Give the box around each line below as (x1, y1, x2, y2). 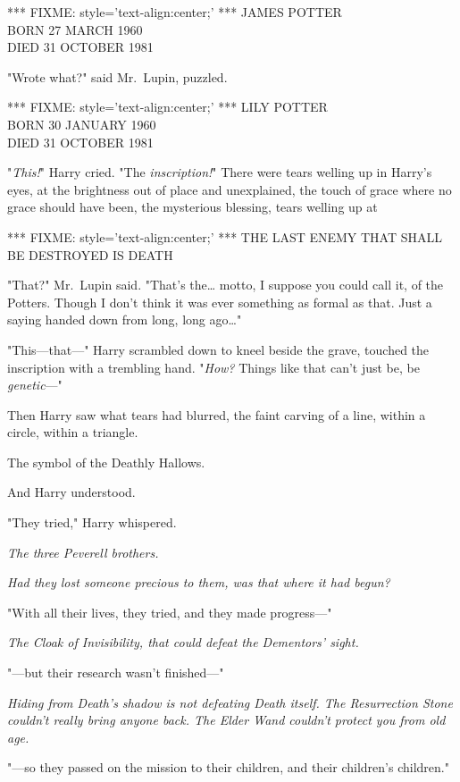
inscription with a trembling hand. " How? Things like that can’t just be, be (7, 357, 420, 376)
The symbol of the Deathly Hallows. (7, 452, 205, 471)
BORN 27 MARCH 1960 (7, 20, 143, 38)
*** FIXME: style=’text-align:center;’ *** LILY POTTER (7, 97, 328, 116)
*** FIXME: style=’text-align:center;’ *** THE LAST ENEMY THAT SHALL (7, 227, 443, 246)
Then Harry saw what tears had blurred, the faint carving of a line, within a (7, 405, 426, 424)
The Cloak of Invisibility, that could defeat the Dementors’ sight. (7, 633, 359, 652)
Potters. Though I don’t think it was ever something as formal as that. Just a (7, 292, 432, 311)
